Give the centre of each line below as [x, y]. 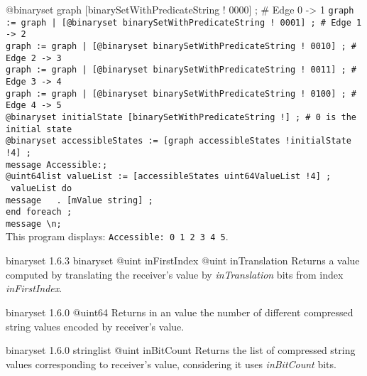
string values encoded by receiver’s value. [95, 326]
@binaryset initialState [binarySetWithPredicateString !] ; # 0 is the [181, 117]
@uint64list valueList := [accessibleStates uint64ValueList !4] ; [169, 177]
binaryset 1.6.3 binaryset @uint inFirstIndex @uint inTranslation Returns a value [183, 260]
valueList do [42, 188]
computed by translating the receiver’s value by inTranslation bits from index [175, 274]
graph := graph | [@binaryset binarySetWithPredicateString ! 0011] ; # [181, 70]
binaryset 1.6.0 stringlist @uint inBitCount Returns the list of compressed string [181, 350]
